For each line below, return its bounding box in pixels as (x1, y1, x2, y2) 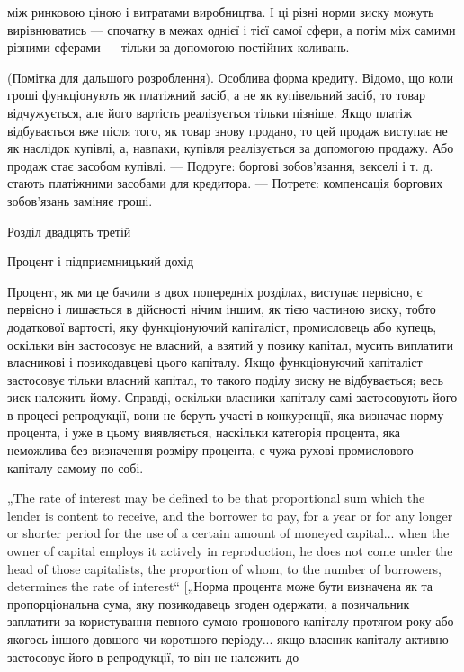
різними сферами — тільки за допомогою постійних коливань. (7, 38, 350, 57)
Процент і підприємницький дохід (7, 252, 194, 271)
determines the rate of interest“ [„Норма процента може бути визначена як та (7, 577, 433, 596)
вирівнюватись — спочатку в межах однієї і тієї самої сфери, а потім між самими (7, 20, 456, 39)
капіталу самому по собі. (7, 458, 144, 477)
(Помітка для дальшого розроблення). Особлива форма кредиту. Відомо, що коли (7, 67, 454, 86)
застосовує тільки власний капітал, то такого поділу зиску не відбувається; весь (7, 370, 443, 389)
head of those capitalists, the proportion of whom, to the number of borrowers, (7, 559, 442, 578)
